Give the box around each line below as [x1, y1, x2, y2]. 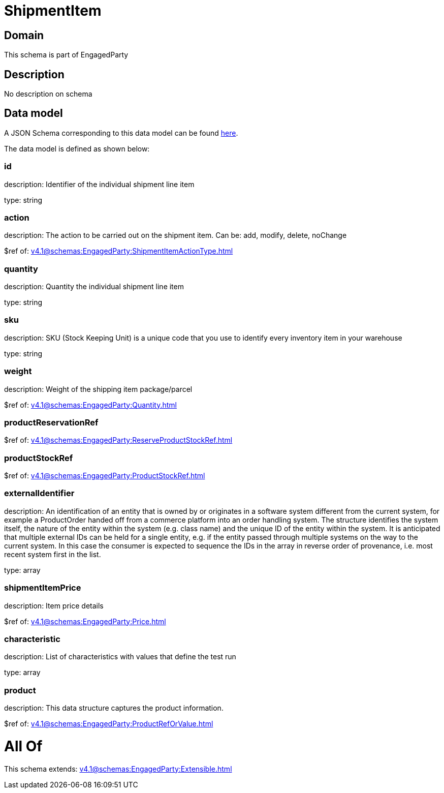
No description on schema [4, 89, 92, 99]
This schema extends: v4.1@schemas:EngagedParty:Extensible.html [4, 764, 232, 773]
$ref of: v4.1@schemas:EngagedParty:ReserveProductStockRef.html [4, 436, 233, 445]
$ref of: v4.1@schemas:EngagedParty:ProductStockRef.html [4, 471, 205, 480]
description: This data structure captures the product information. [4, 704, 224, 713]
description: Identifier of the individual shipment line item [4, 179, 195, 189]
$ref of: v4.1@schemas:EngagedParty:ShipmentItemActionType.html [4, 247, 233, 256]
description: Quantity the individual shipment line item [4, 282, 184, 291]
